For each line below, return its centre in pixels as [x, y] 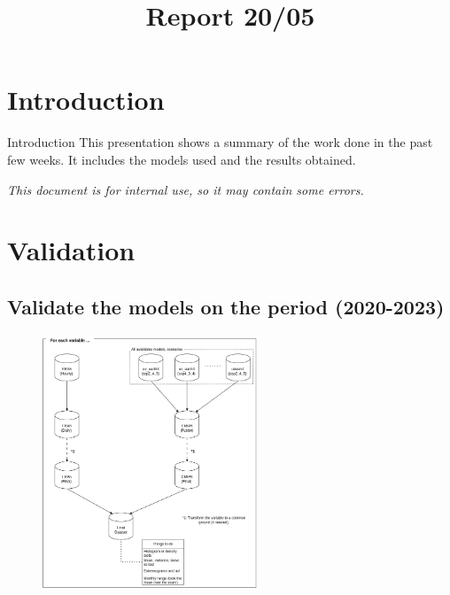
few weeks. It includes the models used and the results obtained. [182, 159]
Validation [71, 250]
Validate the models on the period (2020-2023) [226, 306]
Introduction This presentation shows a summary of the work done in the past [220, 142]
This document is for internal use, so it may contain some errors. [186, 189]
